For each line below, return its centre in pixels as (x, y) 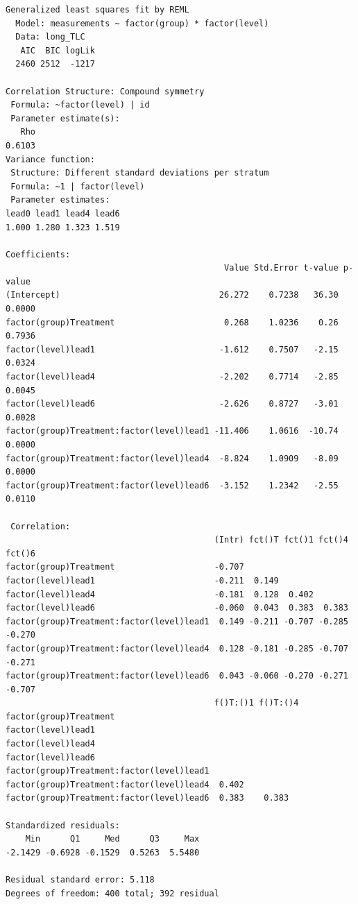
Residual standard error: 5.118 (80, 880)
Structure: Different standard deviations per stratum (140, 173)
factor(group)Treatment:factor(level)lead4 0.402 (125, 784)
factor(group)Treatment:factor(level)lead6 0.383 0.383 (147, 798)
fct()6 (20, 553)
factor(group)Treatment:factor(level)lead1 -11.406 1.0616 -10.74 (172, 431)
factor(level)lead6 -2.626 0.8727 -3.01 (172, 404)
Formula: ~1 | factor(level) (78, 186)
